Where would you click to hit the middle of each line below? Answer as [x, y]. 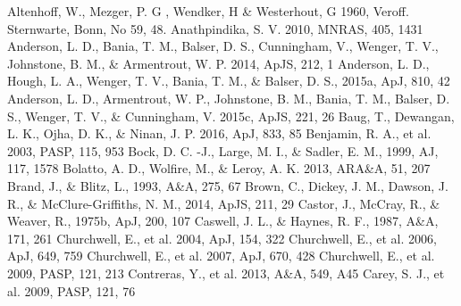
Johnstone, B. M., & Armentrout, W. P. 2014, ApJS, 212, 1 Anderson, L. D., [218, 63]
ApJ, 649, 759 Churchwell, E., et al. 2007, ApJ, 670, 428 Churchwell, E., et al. [221, 256]
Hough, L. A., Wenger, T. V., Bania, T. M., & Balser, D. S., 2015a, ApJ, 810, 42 [229, 81]
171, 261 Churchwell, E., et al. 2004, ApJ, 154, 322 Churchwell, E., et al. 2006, [222, 238]
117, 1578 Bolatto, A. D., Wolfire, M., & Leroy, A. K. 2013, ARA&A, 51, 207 [219, 168]
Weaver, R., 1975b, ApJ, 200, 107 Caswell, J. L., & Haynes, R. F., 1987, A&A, [223, 221]
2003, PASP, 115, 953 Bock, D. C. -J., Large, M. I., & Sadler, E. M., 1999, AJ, [223, 150]
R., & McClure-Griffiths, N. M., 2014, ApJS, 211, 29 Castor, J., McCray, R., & [224, 203]
